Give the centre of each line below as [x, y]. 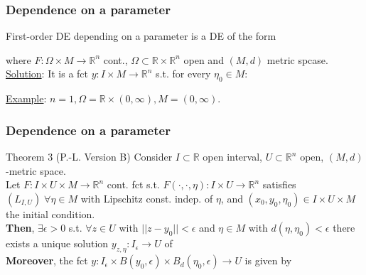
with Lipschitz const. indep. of [147, 198]
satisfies [279, 184]
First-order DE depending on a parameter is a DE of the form [141, 36]
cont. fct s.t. [133, 184]
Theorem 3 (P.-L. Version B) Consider [89, 157]
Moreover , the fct [47, 260]
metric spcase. [297, 59]
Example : [26, 98]
